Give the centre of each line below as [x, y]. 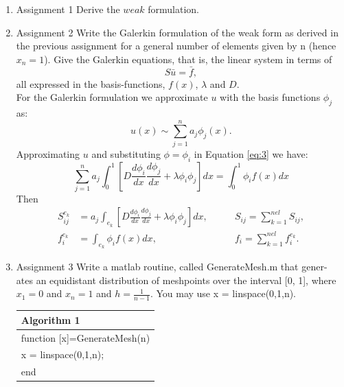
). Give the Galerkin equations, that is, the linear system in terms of [188, 59]
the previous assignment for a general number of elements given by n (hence [176, 46]
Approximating [48, 153]
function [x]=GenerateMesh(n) [85, 337]
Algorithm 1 [50, 319]
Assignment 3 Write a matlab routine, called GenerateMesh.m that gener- [172, 267]
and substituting [126, 153]
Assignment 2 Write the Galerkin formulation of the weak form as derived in [177, 32]
